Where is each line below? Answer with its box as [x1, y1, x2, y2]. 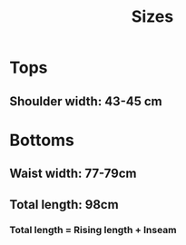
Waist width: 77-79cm [9, 166, 138, 181]
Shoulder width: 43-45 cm [9, 93, 162, 109]
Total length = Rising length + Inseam [9, 224, 177, 237]
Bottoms [9, 130, 75, 151]
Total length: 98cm [9, 197, 120, 212]
